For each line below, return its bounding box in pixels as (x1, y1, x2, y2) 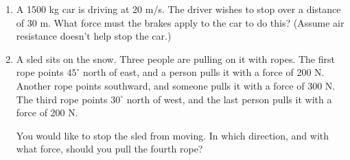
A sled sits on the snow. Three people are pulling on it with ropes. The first (16, 51, 335, 66)
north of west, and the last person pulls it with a (126, 92, 332, 106)
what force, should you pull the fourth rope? (16, 142, 203, 156)
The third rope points (16, 92, 108, 106)
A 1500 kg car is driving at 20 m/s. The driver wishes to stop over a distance (16, 2, 341, 16)
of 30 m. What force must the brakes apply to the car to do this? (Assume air (16, 15, 345, 29)
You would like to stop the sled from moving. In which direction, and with (16, 128, 329, 142)
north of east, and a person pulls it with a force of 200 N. (82, 65, 325, 79)
